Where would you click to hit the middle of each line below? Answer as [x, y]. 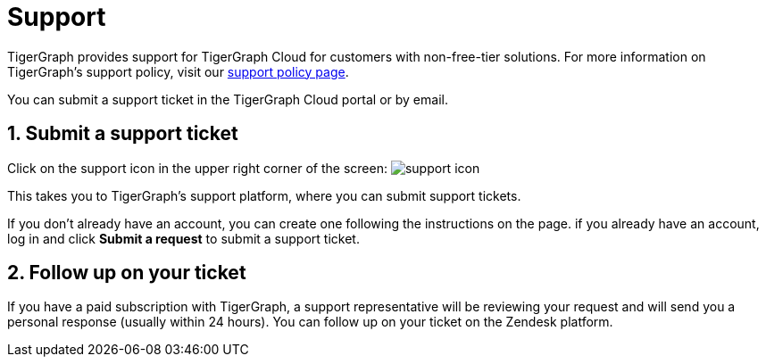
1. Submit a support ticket [123, 134]
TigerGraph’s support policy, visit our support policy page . [178, 71]
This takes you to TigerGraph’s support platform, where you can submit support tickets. [264, 195]
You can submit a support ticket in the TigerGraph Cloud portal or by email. [228, 99]
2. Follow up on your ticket [127, 273]
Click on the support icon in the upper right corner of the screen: [197, 168]
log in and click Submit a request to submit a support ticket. [183, 238]
